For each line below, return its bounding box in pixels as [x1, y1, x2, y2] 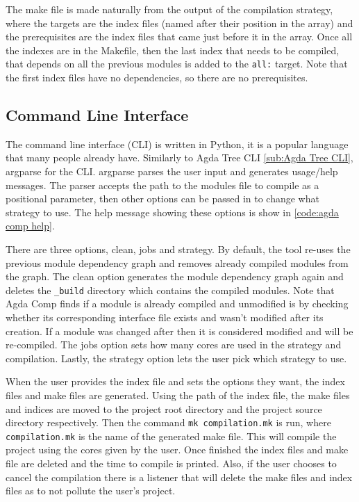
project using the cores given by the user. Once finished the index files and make [6, 442, 349, 457]
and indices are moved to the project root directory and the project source [6, 401, 322, 416]
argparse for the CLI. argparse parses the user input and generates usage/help [6, 164, 338, 179]
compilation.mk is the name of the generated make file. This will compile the [6, 428, 337, 443]
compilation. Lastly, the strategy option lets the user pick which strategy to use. [6, 350, 347, 365]
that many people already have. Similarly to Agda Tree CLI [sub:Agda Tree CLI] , [6, 150, 353, 165]
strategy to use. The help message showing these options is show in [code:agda [6, 204, 339, 219]
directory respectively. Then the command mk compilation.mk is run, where [6, 415, 331, 430]
